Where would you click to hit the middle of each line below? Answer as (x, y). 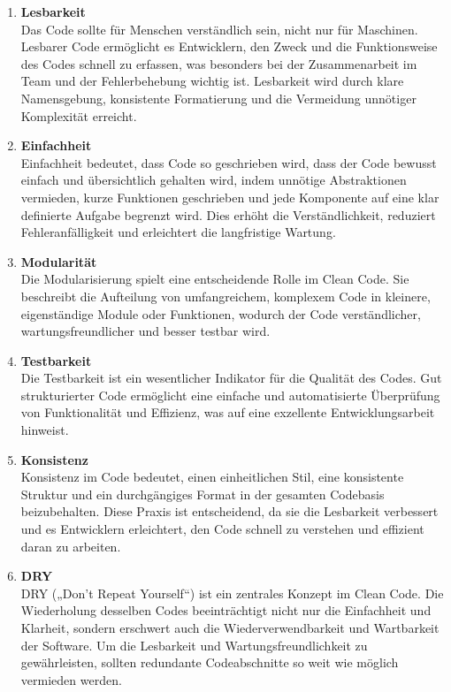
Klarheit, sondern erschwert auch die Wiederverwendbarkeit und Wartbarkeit (230, 627)
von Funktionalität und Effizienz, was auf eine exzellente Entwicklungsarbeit (228, 412)
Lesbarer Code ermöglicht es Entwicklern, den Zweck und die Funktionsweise (229, 46)
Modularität (59, 261)
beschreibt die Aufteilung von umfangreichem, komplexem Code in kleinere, (225, 296)
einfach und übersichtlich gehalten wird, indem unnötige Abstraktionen (214, 180)
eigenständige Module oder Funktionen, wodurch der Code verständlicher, (221, 313)
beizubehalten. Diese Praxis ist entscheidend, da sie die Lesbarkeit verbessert (229, 511)
